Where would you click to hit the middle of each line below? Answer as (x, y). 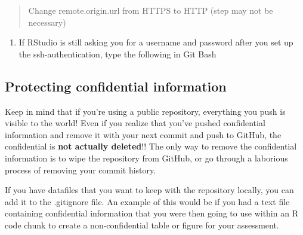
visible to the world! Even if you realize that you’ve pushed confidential (135, 123)
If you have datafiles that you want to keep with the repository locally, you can (149, 190)
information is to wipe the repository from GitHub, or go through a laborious (146, 158)
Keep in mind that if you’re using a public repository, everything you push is (145, 111)
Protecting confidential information (116, 86)
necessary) (47, 22)
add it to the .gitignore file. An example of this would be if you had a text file (147, 201)
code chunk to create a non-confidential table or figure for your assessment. (142, 225)
